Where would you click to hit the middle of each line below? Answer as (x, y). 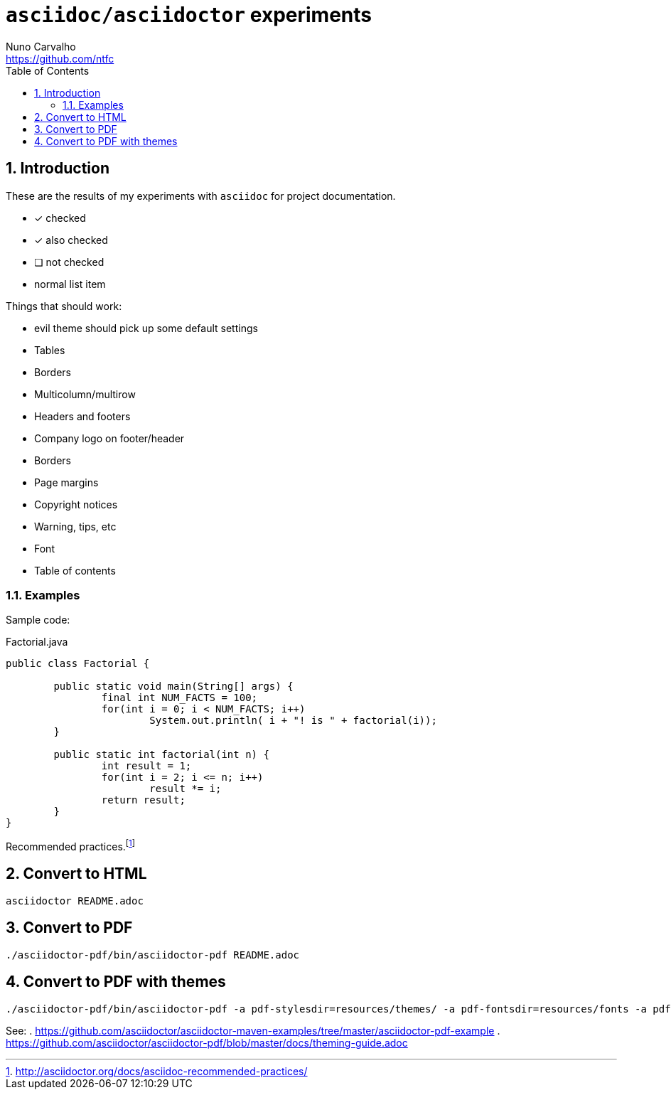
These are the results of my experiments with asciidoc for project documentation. (201, 196)
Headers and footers (82, 416)
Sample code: (38, 620)
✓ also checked (71, 240)
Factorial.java (37, 642)
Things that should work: (64, 306)
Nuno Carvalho (41, 46)
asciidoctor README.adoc (75, 901)
